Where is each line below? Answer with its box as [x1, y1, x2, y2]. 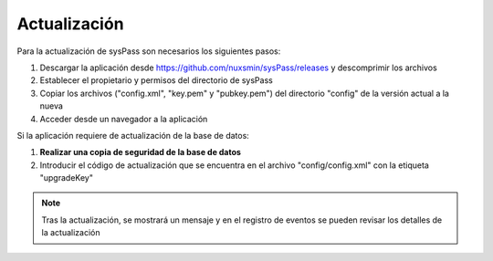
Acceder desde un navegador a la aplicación [39, 113, 208, 124]
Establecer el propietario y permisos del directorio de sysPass [39, 75, 273, 86]
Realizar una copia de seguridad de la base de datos [39, 147, 242, 158]
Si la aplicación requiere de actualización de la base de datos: [16, 130, 250, 141]
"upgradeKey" [39, 172, 93, 183]
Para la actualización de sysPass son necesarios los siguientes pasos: [16, 46, 281, 57]
